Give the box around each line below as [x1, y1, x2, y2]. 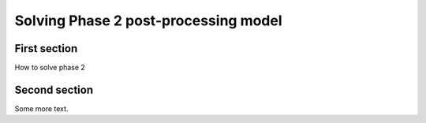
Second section [14, 83, 94, 96]
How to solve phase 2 [14, 63, 86, 73]
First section [14, 42, 78, 55]
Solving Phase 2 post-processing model [14, 12, 283, 29]
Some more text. [14, 103, 69, 114]
